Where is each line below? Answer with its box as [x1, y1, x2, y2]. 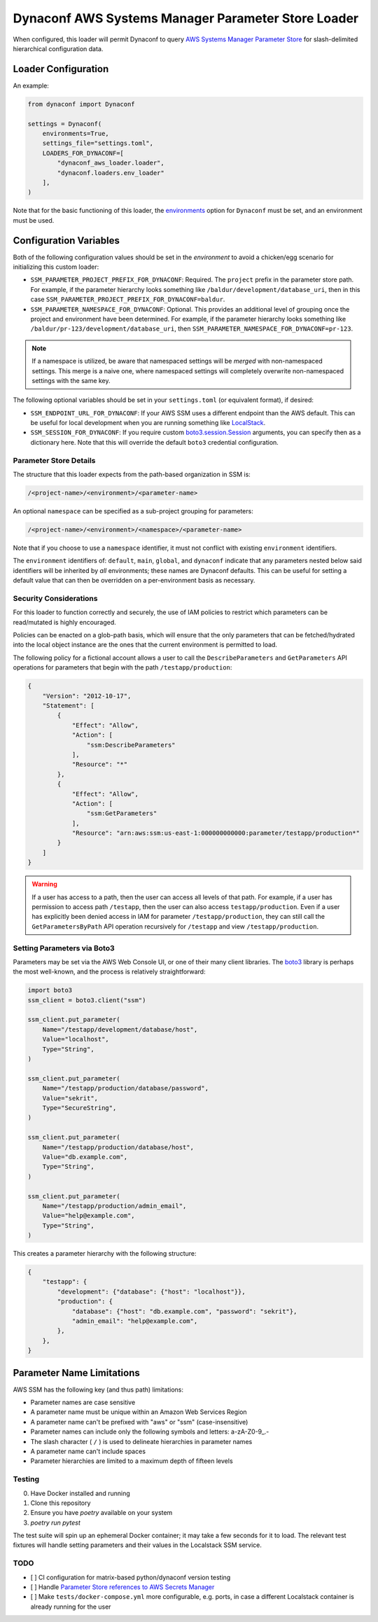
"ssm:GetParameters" [86, 810, 157, 817]
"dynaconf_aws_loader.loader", [57, 159, 164, 167]
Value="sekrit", [42, 1094, 98, 1102]
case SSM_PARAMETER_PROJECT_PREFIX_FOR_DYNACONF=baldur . [30, 295, 225, 304]
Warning [31, 880, 57, 889]
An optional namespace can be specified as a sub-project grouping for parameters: [13, 506, 253, 515]
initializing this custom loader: [13, 263, 99, 271]
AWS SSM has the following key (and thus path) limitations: [13, 1385, 184, 1394]
